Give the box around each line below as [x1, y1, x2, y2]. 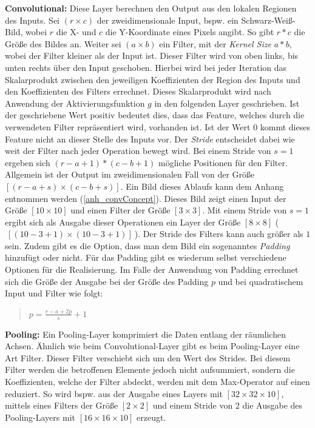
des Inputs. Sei [5, 13, 59, 26]
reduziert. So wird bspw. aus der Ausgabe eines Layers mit [5, 387, 223, 400]
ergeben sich [5, 156, 50, 169]
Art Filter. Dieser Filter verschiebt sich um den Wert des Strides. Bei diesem [5, 351, 291, 364]
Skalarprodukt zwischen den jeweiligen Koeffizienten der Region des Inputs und [5, 73, 300, 85]
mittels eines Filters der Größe [5, 399, 118, 412]
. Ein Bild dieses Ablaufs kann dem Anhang [120, 179, 284, 192]
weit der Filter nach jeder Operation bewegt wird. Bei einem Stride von [5, 144, 271, 157]
